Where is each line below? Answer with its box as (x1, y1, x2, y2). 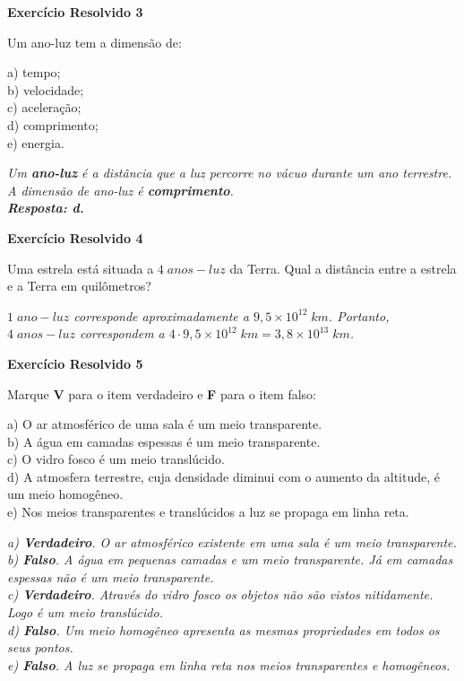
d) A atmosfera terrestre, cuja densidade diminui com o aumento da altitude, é (7, 467, 440, 485)
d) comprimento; (7, 115, 99, 134)
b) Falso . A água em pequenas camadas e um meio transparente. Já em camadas (7, 550, 453, 569)
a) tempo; (7, 63, 61, 82)
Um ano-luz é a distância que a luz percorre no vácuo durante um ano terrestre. (7, 163, 452, 182)
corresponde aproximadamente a (73, 306, 249, 325)
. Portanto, (328, 306, 390, 325)
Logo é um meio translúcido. (7, 603, 163, 622)
